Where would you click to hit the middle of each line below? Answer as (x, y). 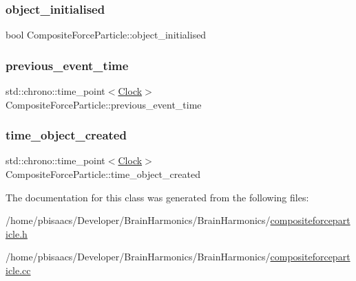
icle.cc (18, 270)
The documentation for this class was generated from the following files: (157, 197)
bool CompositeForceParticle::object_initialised (106, 35)
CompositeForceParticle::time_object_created (103, 174)
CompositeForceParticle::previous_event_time (104, 104)
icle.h (17, 233)
